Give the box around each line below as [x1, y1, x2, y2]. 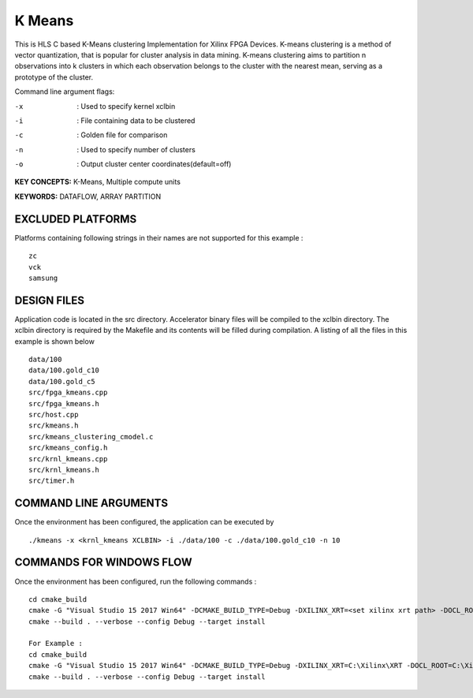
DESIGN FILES [14, 293, 84, 307]
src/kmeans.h [28, 421, 79, 430]
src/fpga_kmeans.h [28, 399, 100, 408]
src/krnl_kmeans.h [28, 465, 100, 474]
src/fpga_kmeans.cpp [28, 388, 108, 398]
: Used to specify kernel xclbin [76, 101, 176, 110]
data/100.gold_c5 [28, 377, 95, 386]
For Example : [28, 639, 83, 648]
